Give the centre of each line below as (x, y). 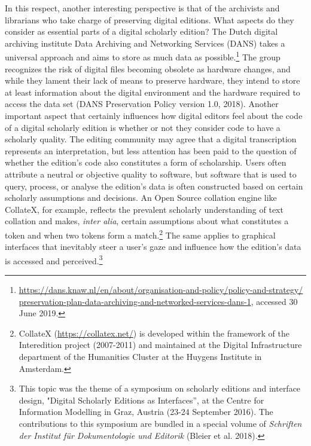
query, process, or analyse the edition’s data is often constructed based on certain (154, 186)
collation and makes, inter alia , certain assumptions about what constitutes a (147, 221)
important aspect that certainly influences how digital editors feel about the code (154, 115)
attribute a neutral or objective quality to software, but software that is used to (151, 174)
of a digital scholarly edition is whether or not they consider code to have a (143, 127)
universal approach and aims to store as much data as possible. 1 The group (143, 56)
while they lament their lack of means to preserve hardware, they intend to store (153, 80)
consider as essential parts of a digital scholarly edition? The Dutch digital (141, 31)
